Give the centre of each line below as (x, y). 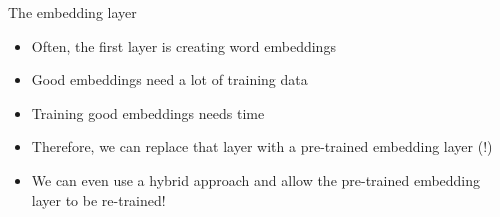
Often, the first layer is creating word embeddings (183, 45)
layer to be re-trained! (98, 199)
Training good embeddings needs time (148, 112)
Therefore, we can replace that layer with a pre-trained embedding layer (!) (262, 146)
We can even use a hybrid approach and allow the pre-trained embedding (256, 179)
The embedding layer (72, 12)
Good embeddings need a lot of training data (169, 79)
